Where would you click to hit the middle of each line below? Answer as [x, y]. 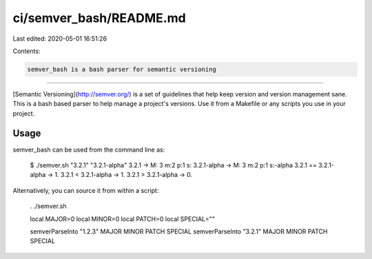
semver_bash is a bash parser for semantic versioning [122, 69]
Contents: [27, 51]
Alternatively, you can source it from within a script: [86, 190]
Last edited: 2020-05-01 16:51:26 [60, 39]
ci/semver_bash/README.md [99, 18]
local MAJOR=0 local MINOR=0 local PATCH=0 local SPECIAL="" [123, 219]
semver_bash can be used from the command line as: [89, 149]
